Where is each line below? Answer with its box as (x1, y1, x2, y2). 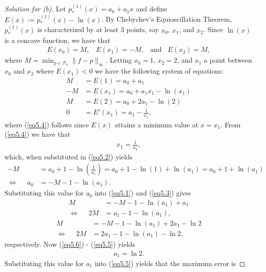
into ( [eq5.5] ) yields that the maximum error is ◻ (94, 258, 245, 269)
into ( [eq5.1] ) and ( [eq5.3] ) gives (94, 188, 191, 198)
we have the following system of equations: (95, 66, 224, 76)
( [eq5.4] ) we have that (4, 129, 71, 139)
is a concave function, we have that (4, 35, 111, 45)
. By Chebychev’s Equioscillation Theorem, (101, 14, 232, 24)
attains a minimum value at (114, 119, 198, 129)
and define (136, 3, 167, 14)
